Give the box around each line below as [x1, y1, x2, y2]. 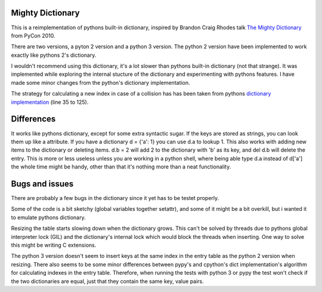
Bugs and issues [11, 179, 74, 189]
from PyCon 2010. [11, 32, 56, 39]
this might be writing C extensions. [11, 241, 97, 248]
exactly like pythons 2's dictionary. [11, 51, 97, 59]
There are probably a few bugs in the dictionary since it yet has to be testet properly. [11, 195, 219, 202]
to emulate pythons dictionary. [11, 214, 86, 221]
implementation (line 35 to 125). [11, 99, 89, 106]
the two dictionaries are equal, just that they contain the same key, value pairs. [11, 278, 204, 285]
